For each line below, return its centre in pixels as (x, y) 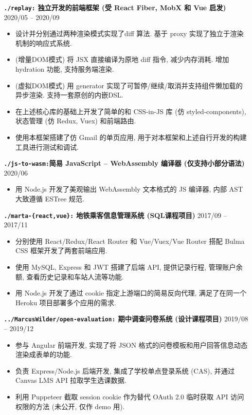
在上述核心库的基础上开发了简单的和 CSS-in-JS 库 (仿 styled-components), (131, 111)
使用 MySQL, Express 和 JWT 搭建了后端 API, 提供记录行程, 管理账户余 (129, 267)
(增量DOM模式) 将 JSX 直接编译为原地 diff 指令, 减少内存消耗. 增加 (122, 59)
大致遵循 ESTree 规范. (50, 199)
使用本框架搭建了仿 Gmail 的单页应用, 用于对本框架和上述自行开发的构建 (131, 137)
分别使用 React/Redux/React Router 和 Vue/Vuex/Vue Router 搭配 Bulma (130, 241)
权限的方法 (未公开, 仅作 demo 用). (70, 406)
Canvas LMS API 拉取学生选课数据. (71, 380)
